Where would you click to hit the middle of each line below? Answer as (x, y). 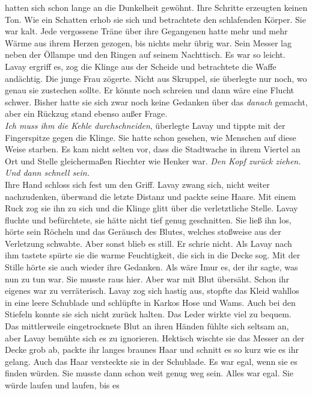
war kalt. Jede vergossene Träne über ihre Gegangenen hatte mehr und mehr (146, 31)
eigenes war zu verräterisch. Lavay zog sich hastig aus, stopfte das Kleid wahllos (152, 291)
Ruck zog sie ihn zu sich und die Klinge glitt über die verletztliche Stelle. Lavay (151, 208)
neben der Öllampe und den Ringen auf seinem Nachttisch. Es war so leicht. (145, 54)
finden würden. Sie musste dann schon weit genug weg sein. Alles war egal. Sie (149, 373)
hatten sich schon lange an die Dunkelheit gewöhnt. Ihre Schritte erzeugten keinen (156, 7)
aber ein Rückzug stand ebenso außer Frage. (86, 114)
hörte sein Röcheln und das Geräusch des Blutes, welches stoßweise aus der (143, 232)
